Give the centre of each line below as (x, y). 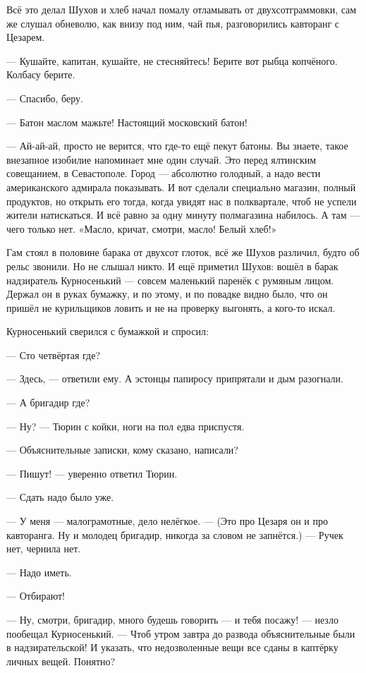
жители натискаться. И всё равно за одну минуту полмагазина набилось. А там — (183, 215)
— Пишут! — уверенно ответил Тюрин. (92, 473)
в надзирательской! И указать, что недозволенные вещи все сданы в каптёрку (172, 647)
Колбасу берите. (41, 74)
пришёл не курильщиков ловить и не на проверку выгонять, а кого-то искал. (171, 307)
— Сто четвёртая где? (54, 354)
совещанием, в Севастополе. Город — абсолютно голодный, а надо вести (164, 173)
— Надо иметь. (39, 572)
